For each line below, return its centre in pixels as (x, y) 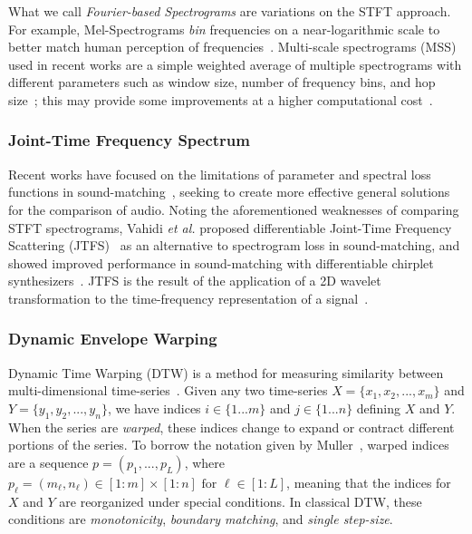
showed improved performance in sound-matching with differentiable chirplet (221, 262)
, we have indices (154, 408)
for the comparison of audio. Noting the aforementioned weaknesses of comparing (234, 209)
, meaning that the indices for (369, 482)
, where (204, 462)
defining (379, 408)
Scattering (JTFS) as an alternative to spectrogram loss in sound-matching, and (234, 245)
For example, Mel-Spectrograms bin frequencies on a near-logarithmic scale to (224, 29)
